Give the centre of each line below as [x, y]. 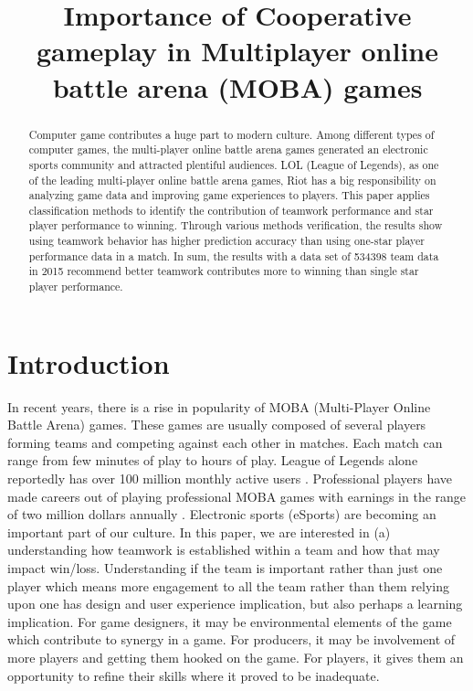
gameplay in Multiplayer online [237, 51]
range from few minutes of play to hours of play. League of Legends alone [213, 460]
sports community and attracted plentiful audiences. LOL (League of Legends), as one [234, 164]
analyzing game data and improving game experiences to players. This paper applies [229, 195]
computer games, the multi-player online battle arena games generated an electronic [228, 149]
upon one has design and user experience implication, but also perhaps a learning [235, 604]
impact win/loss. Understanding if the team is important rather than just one [225, 568]
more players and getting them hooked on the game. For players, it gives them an [236, 658]
